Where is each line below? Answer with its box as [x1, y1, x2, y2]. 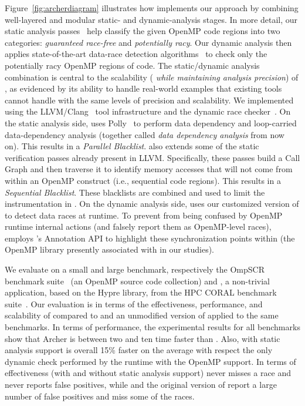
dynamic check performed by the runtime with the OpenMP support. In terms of [5, 355, 296, 367]
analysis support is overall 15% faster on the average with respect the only [5, 344, 273, 356]
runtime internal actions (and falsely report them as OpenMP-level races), [5, 220, 272, 233]
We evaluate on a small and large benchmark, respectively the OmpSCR [5, 263, 265, 276]
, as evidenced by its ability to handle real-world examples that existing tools [5, 82, 282, 95]
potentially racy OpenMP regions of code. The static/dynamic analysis [5, 59, 260, 71]
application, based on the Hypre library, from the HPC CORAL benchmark [5, 286, 277, 298]
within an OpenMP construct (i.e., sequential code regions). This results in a [5, 174, 281, 186]
